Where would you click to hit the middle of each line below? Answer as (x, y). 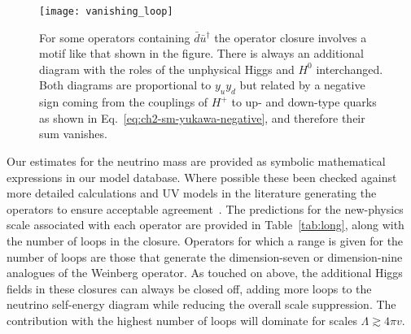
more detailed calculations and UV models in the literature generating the (192, 193)
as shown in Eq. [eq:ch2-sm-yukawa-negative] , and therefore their (202, 117)
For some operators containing (115, 37)
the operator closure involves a (291, 37)
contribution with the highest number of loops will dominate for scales (182, 320)
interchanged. (350, 69)
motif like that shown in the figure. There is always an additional (201, 53)
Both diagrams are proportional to (125, 85)
